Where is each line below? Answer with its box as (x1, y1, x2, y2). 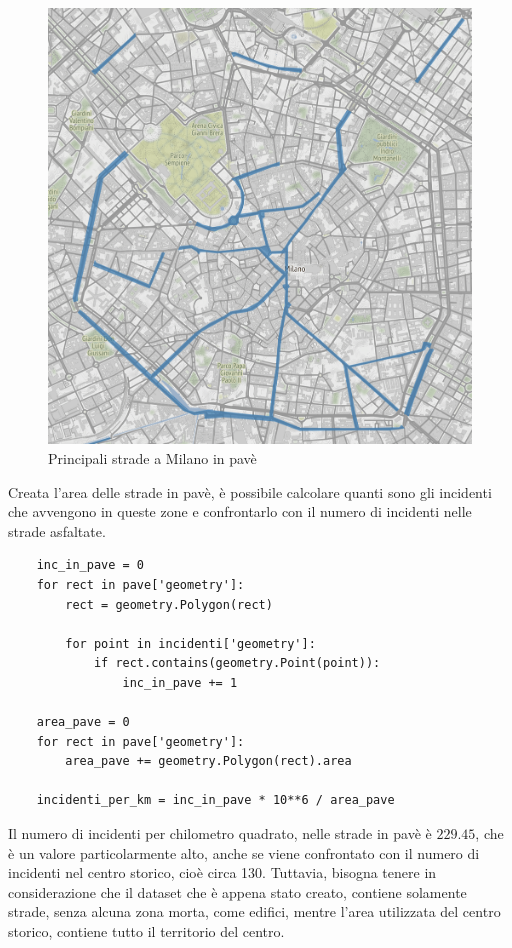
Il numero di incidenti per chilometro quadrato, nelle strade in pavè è (8, 823, 432, 844)
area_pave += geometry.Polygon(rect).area (65, 754, 352, 769)
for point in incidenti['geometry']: (65, 636, 316, 651)
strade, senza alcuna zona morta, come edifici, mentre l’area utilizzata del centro (8, 901, 501, 922)
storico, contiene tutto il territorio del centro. (8, 921, 285, 941)
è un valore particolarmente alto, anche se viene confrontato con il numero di (8, 842, 480, 863)
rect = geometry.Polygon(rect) (65, 597, 273, 612)
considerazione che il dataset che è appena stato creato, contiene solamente (8, 881, 467, 902)
